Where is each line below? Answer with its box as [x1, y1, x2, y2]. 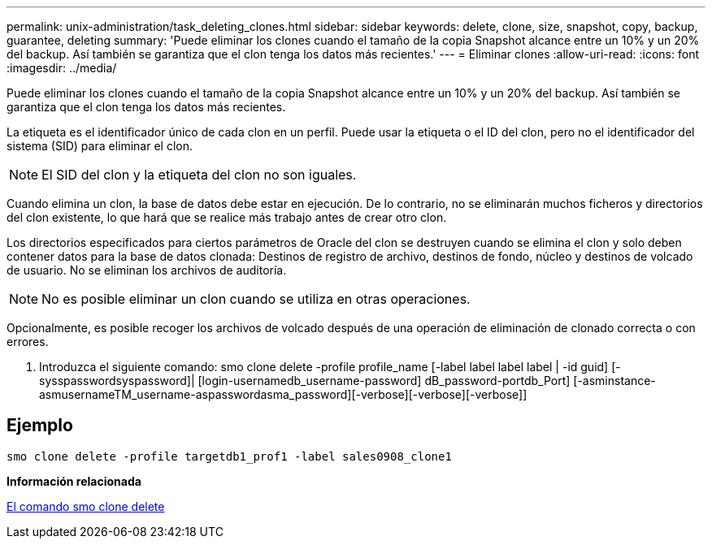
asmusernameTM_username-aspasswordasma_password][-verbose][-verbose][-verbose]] [39, 387, 527, 401]
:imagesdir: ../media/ [7, 61, 117, 75]
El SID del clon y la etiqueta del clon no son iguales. [41, 167, 357, 183]
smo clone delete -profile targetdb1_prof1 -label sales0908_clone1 [7, 449, 452, 463]
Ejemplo [7, 415, 73, 436]
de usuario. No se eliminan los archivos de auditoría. [7, 263, 287, 277]
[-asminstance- [573, 374, 656, 387]
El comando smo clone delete [7, 499, 165, 513]
